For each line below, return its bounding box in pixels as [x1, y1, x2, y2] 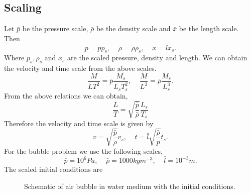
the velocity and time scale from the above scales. [4, 63, 157, 73]
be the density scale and [96, 23, 171, 34]
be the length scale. [179, 23, 239, 34]
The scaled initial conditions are [4, 164, 103, 174]
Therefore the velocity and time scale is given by [4, 118, 154, 128]
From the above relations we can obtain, [4, 90, 128, 101]
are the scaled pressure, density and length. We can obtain [67, 52, 247, 63]
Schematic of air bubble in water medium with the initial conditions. [24, 180, 235, 191]
